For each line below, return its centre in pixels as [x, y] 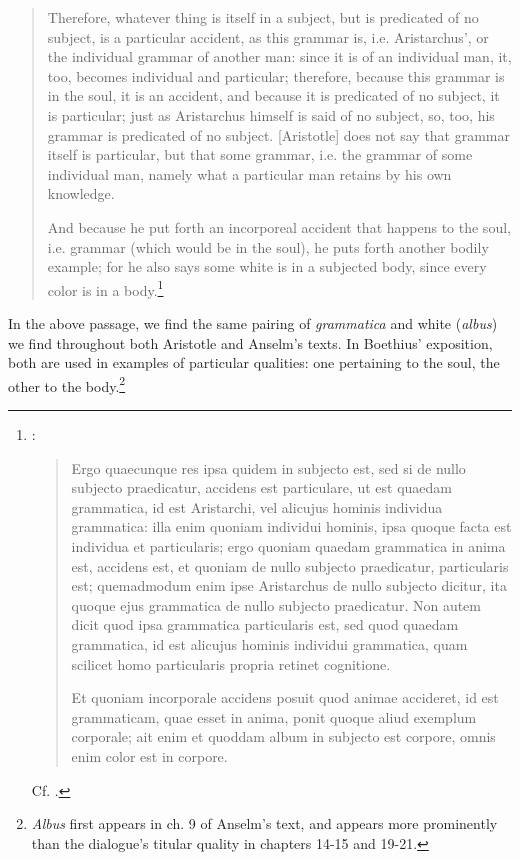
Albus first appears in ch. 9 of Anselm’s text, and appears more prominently [264, 823]
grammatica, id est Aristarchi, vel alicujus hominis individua [257, 506]
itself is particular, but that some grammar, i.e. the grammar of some [260, 154]
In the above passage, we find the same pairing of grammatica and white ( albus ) [253, 322]
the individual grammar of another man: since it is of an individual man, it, [279, 56]
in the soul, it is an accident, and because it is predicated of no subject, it [273, 95]
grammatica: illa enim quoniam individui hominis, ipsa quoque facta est [291, 526]
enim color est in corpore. [149, 755]
